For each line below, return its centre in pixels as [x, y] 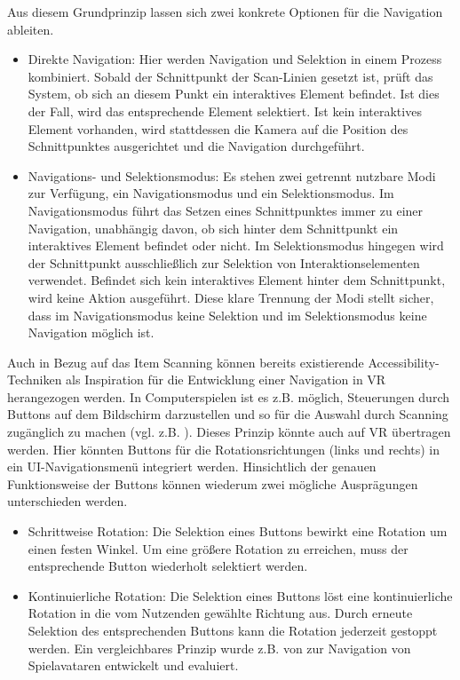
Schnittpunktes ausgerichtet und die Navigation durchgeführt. [196, 146]
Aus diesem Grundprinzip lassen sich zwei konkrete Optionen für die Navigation [225, 12]
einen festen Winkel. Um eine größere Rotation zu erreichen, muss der [218, 548]
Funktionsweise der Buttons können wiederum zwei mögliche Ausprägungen [213, 483]
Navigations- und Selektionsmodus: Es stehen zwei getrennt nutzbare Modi [232, 175]
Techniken [35, 380]
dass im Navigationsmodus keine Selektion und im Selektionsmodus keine [227, 315]
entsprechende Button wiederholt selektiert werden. [168, 566]
